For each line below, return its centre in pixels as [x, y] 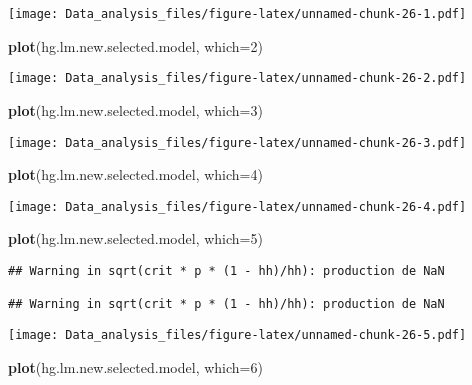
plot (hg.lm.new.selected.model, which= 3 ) [135, 109]
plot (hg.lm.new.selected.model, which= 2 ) [135, 45]
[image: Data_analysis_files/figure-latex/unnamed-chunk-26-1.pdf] [237, 14]
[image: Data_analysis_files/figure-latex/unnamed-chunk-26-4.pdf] [237, 206]
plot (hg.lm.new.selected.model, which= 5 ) [135, 238]
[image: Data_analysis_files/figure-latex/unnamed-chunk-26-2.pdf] [237, 78]
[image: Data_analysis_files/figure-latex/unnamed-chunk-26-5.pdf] [237, 334]
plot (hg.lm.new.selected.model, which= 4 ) [135, 174]
